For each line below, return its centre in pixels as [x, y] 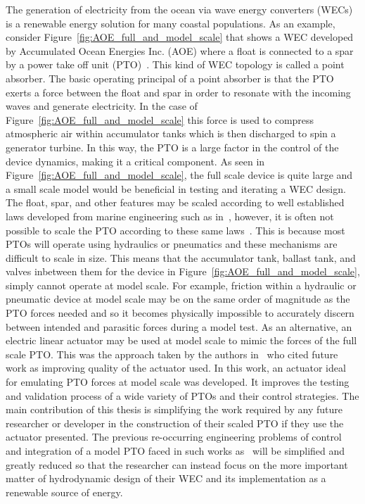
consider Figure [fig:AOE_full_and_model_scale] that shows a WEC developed [180, 37]
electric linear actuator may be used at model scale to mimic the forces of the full [181, 340]
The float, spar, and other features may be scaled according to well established [175, 202]
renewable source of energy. [64, 492]
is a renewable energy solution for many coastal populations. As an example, [171, 23]
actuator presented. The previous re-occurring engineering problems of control [174, 437]
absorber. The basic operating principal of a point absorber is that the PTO [170, 78]
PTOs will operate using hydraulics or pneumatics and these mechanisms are [172, 244]
